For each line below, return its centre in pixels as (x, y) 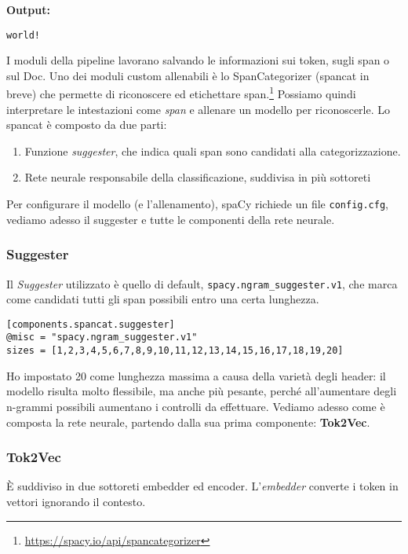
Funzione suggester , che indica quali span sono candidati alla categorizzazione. (213, 150)
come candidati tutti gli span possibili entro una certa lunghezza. (163, 299)
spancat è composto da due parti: (87, 125)
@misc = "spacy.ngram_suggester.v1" (102, 338)
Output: (28, 9)
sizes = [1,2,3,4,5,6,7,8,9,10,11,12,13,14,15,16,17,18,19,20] (175, 351)
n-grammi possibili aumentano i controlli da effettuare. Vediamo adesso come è (196, 406)
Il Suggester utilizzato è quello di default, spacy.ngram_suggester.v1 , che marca (202, 283)
